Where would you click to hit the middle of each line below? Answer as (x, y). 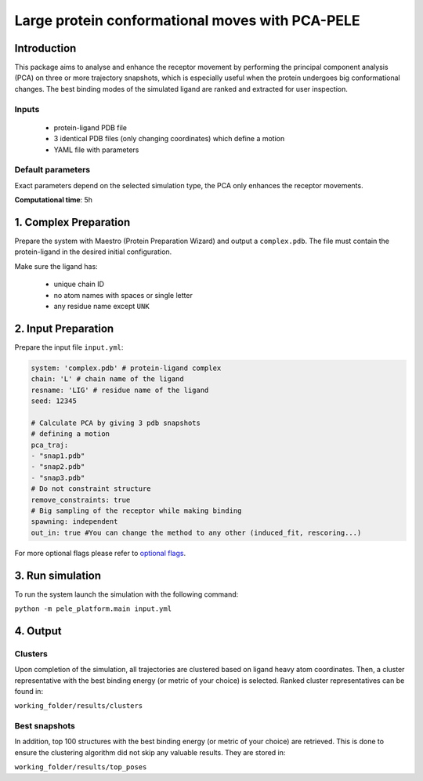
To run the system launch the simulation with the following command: (127, 594)
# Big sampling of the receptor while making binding (136, 510)
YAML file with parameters (96, 150)
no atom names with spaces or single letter (123, 295)
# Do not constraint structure (91, 489)
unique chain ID (79, 284)
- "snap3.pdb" (58, 478)
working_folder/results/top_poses (81, 767)
